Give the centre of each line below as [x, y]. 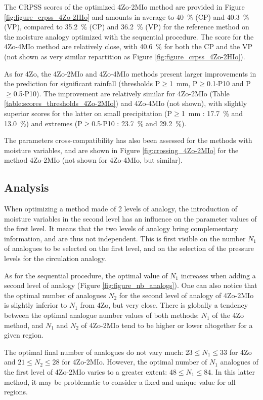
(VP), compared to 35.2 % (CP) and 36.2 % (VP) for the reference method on [127, 27]
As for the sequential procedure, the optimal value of [86, 275]
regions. [16, 392]
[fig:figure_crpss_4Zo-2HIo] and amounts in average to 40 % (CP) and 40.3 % [127, 16]
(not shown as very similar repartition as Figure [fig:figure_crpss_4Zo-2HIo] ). [125, 56]
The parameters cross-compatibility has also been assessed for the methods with [128, 140]
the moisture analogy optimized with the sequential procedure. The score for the [129, 36]
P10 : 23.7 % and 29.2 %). [145, 123]
